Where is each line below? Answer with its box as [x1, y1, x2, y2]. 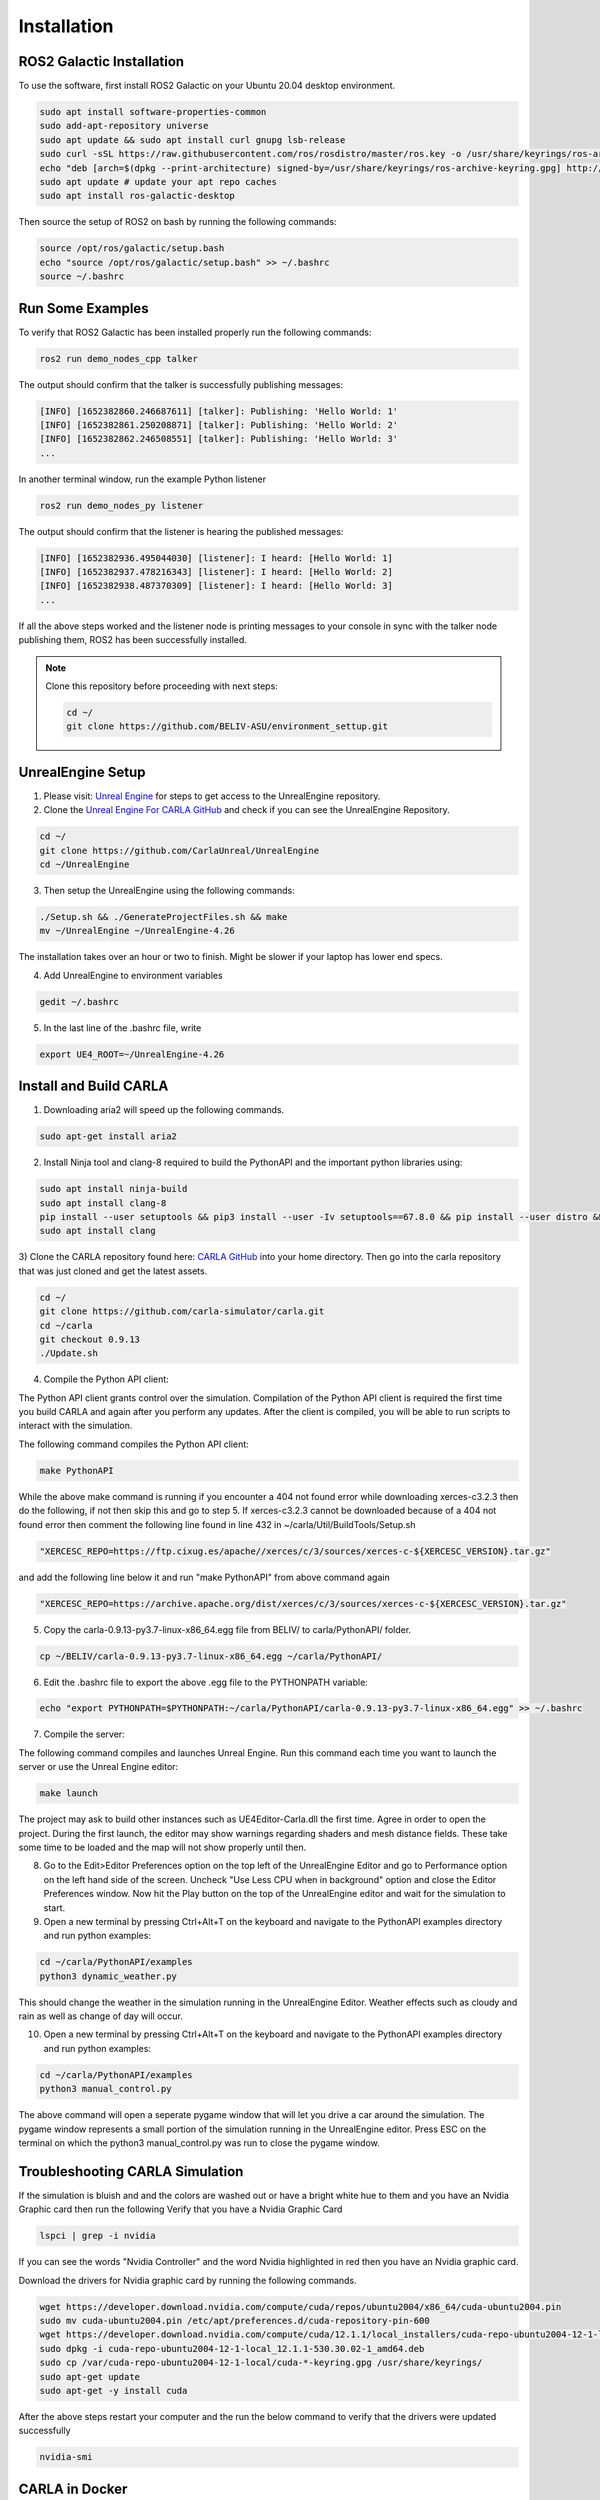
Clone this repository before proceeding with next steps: [45, 680, 279, 692]
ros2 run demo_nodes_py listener [39, 500, 204, 511]
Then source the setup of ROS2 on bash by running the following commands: [18, 216, 337, 228]
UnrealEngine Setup [18, 763, 146, 780]
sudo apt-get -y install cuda [39, 2385, 188, 2396]
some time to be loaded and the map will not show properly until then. [18, 1841, 307, 1853]
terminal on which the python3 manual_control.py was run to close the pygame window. [18, 2137, 380, 2149]
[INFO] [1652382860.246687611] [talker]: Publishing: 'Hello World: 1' [39, 405, 399, 417]
